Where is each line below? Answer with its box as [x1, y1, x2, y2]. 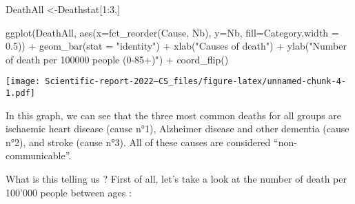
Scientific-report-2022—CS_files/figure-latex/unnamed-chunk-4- [45, 76, 346, 87]
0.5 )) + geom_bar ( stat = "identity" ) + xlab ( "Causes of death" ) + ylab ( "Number [6, 39, 347, 53]
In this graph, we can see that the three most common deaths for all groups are [6, 108, 342, 122]
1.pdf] [6, 88, 35, 99]
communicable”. [6, 148, 72, 163]
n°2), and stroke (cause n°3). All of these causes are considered [6, 134, 271, 149]
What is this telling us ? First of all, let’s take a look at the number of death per [6, 172, 347, 186]
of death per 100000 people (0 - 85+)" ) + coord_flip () [6, 52, 229, 66]
